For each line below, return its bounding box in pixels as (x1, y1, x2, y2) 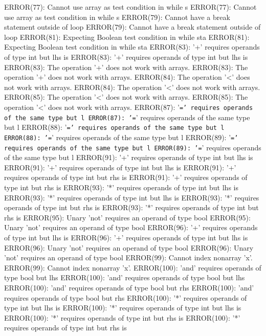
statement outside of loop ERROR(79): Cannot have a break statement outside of (4, 21, 261, 32)
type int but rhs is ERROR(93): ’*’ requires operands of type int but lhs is (4, 182, 238, 192)
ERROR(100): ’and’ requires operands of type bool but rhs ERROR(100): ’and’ (4, 282, 254, 293)
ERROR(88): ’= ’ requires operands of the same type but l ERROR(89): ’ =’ (4, 131, 238, 142)
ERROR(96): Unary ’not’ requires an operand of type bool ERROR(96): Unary (4, 242, 254, 253)
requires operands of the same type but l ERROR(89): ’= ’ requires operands (4, 142, 261, 152)
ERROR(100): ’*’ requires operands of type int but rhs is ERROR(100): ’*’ (4, 312, 240, 323)
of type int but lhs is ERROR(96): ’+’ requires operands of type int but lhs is (4, 232, 248, 242)
